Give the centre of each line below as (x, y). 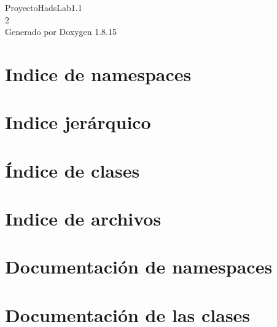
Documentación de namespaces (139, 266)
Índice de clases (72, 170)
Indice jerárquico (78, 122)
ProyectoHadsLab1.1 (44, 7)
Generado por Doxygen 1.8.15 (61, 32)
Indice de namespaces (98, 73)
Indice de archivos (83, 219)
